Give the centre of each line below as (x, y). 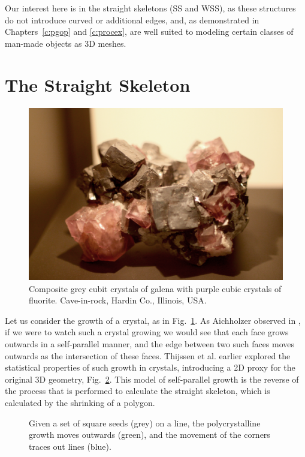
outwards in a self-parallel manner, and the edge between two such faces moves (150, 344)
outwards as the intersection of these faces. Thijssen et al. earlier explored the (148, 355)
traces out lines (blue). (70, 446)
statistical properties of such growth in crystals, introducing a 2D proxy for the (150, 367)
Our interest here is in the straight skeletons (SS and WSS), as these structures (150, 8)
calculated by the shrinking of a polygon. (80, 402)
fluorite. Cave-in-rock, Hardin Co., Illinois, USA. (118, 300)
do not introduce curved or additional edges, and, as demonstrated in (132, 19)
